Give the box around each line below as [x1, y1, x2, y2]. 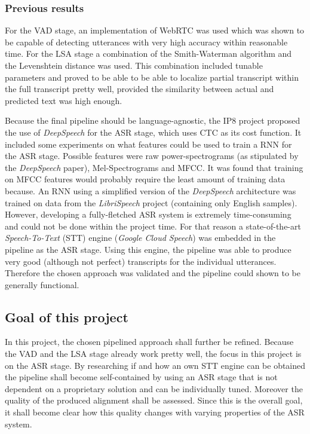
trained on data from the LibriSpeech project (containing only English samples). [5, 196, 297, 209]
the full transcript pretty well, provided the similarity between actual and [5, 82, 274, 95]
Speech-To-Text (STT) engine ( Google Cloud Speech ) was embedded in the [5, 231, 276, 244]
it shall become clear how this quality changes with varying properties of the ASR [5, 406, 305, 418]
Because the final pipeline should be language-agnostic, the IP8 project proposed [5, 114, 300, 127]
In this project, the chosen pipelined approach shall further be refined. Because [5, 335, 294, 348]
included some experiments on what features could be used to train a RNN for [5, 137, 292, 150]
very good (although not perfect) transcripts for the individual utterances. [5, 255, 277, 267]
